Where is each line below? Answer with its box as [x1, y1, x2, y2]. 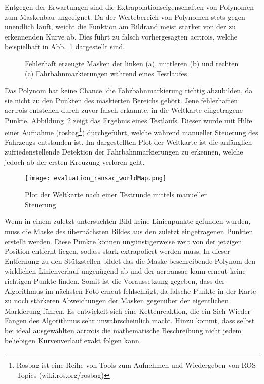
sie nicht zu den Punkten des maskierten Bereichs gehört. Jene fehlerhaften [5, 95, 238, 105]
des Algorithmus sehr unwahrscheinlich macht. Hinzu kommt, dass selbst [29, 315, 255, 326]
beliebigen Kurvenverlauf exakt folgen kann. [5, 335, 141, 345]
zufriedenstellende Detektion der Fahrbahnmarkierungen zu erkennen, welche [5, 146, 243, 157]
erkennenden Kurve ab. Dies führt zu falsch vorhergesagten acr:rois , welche [5, 31, 237, 42]
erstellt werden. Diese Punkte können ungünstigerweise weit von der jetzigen [5, 236, 242, 246]
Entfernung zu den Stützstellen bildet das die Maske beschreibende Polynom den [5, 255, 256, 266]
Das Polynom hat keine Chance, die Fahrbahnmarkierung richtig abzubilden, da [5, 85, 253, 96]
